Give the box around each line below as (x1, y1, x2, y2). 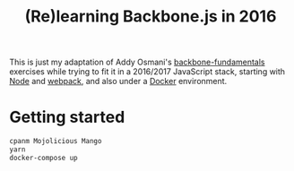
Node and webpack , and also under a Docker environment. (9, 76, 228, 87)
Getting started (9, 107, 125, 127)
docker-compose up (9, 153, 78, 162)
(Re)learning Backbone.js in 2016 (24, 6, 277, 27)
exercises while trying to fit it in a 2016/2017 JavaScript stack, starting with (9, 66, 285, 77)
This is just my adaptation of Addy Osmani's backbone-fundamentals (9, 56, 265, 68)
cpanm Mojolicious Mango (9, 137, 102, 146)
